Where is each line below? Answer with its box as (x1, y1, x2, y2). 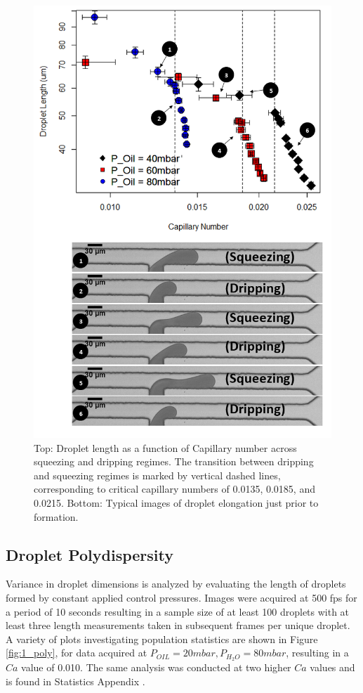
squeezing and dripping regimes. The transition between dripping (34, 454, 314, 469)
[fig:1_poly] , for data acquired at (6, 645, 147, 660)
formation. (34, 509, 79, 524)
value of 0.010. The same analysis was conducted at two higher (21, 660, 291, 675)
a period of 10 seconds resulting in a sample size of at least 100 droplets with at (6, 604, 350, 618)
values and (310, 660, 355, 675)
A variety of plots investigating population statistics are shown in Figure (6, 631, 318, 646)
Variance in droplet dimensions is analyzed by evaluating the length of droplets (6, 576, 346, 591)
